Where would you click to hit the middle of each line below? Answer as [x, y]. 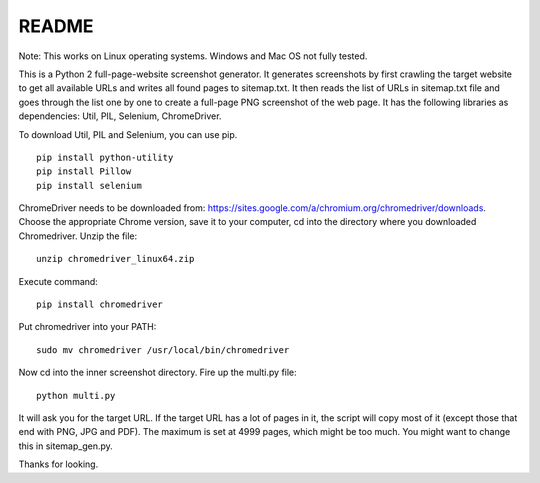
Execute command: [58, 281]
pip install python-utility [105, 157]
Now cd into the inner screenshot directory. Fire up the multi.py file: [157, 372]
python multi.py [76, 395]
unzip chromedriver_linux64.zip [115, 259]
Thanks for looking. [58, 464]
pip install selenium [89, 185]
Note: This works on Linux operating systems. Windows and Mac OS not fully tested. [193, 56]
